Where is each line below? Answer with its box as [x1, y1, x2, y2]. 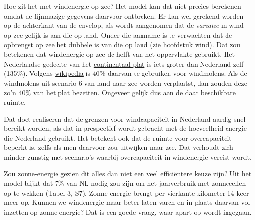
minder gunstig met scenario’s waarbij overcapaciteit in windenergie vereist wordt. [4, 151, 252, 162]
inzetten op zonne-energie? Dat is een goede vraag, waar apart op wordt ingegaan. [4, 206, 252, 217]
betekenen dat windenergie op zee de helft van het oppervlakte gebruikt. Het [4, 49, 235, 59]
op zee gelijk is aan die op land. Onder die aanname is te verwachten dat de [4, 29, 232, 40]
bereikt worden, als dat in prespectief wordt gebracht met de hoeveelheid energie [4, 123, 247, 133]
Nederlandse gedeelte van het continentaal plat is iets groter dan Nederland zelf [4, 58, 244, 69]
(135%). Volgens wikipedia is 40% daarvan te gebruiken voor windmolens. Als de [4, 68, 247, 78]
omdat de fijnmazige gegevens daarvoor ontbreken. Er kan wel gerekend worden [4, 10, 244, 21]
